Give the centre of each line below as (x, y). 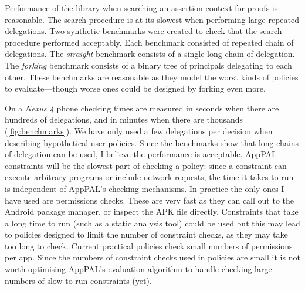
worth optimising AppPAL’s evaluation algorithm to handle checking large (138, 269)
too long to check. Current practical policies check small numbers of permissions (149, 246)
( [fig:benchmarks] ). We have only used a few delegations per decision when (139, 131)
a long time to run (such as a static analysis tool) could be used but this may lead (152, 223)
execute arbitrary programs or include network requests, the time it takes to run (149, 177)
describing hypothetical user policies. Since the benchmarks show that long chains (152, 142)
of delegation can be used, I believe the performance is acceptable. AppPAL (141, 154)
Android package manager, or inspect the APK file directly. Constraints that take (152, 212)
